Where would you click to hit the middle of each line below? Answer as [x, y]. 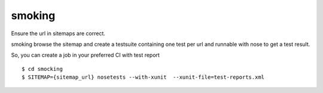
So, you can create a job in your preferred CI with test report [85, 55]
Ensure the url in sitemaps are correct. [58, 33]
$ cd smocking [42, 69]
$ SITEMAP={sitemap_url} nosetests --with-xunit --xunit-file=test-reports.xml [143, 77]
